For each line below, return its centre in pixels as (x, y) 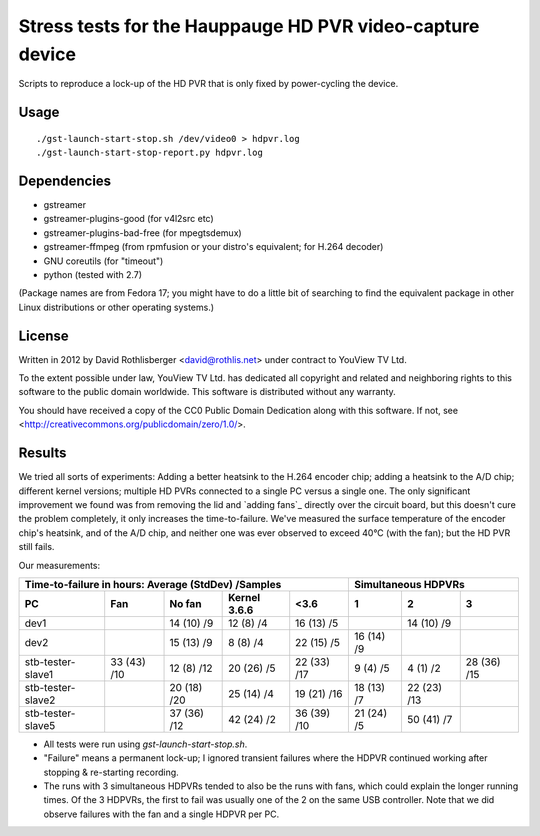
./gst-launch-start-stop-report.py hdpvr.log (150, 153)
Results (42, 453)
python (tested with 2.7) (93, 274)
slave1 (39, 674)
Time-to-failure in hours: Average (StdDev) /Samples (153, 584)
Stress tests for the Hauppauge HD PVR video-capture (249, 26)
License (43, 335)
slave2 (40, 700)
